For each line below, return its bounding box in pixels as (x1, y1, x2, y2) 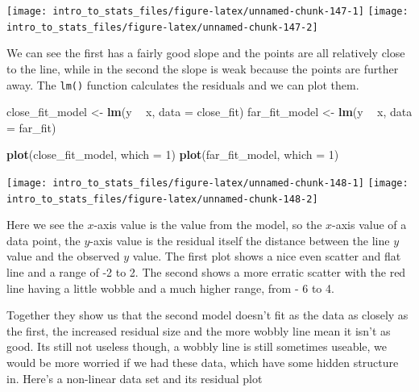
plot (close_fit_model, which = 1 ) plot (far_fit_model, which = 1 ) (6, 146, 339, 163)
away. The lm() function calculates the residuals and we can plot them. (6, 76, 359, 93)
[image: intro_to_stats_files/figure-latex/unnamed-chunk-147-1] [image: (6, 6, 409, 17)
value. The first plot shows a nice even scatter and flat (132, 248, 401, 265)
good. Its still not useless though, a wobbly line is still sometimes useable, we (6, 338, 388, 355)
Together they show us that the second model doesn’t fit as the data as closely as (6, 307, 409, 323)
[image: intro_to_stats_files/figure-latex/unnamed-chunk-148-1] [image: (6, 177, 409, 189)
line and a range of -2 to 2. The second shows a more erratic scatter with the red (6, 264, 406, 281)
